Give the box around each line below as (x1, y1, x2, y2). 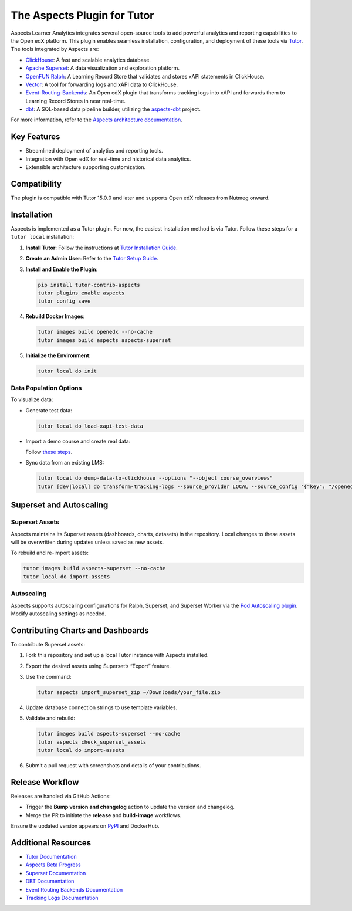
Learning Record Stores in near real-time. (25, 97, 126, 104)
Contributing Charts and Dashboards (11, 625, 149, 635)
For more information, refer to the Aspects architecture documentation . (11, 116, 183, 123)
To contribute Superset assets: (11, 641, 85, 648)
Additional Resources (11, 838, 91, 848)
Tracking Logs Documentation (25, 895, 99, 902)
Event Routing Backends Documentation (25, 886, 123, 893)
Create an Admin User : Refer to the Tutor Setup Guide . (25, 255, 158, 262)
